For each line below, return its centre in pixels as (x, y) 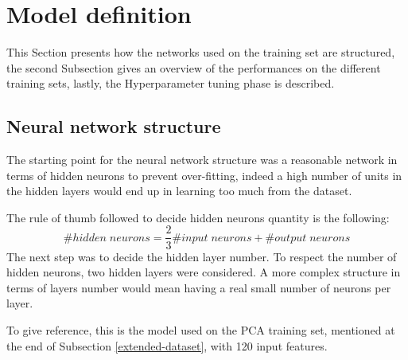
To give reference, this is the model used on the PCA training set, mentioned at (201, 329)
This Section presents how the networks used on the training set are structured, (201, 52)
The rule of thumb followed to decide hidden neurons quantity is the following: (198, 217)
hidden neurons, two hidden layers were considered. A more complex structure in (204, 272)
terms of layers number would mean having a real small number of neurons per (199, 287)
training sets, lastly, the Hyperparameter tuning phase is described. (171, 83)
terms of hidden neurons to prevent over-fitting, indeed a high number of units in (204, 175)
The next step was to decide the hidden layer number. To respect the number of (202, 256)
